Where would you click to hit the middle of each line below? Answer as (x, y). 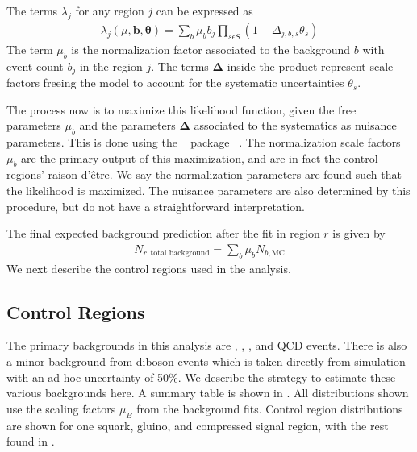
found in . (31, 441)
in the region (111, 66)
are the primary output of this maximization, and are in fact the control (200, 158)
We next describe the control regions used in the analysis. (149, 268)
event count (35, 66)
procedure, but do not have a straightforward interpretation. (156, 206)
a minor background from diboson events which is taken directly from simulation (206, 361)
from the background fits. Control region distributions (270, 408)
